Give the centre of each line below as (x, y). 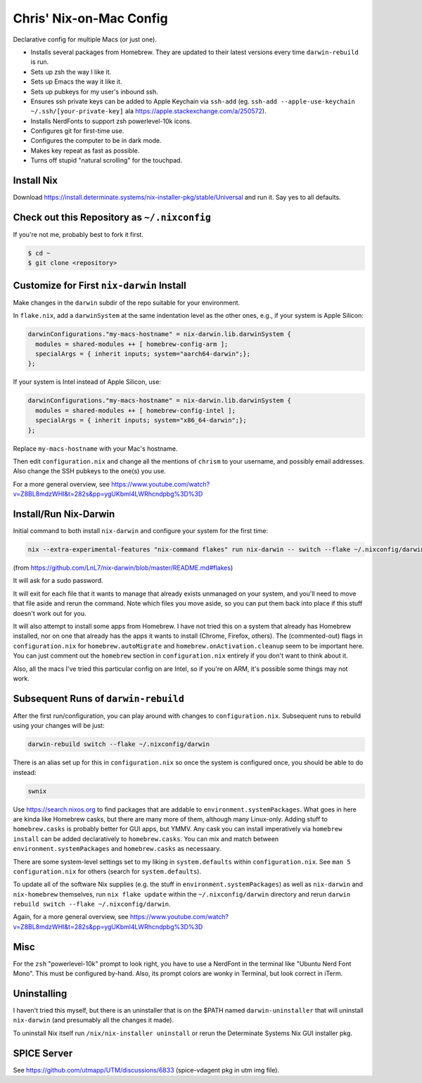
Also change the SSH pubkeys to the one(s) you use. (90, 471)
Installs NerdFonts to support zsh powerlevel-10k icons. (111, 121)
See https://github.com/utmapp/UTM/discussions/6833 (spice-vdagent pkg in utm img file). (146, 1070)
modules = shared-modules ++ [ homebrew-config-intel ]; (135, 410)
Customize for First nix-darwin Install (100, 285)
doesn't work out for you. (50, 613)
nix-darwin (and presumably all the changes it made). (94, 1020)
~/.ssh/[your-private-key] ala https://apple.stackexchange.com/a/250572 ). (148, 111)
